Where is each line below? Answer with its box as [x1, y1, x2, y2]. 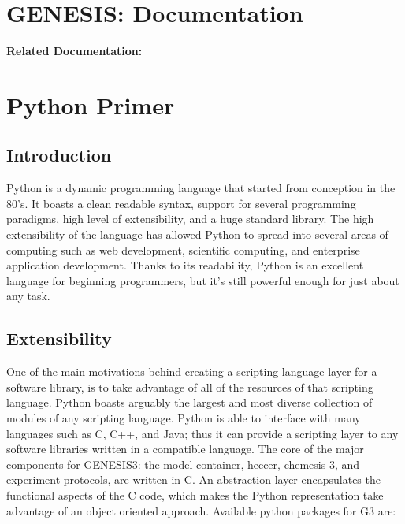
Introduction [6, 143, 112, 167]
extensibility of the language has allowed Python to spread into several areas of [6, 226, 388, 243]
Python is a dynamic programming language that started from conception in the [6, 180, 396, 196]
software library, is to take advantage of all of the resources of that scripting [6, 378, 373, 395]
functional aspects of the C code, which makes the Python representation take [6, 487, 384, 503]
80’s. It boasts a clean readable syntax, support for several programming [6, 195, 356, 211]
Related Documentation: [6, 43, 143, 59]
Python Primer [6, 88, 175, 121]
